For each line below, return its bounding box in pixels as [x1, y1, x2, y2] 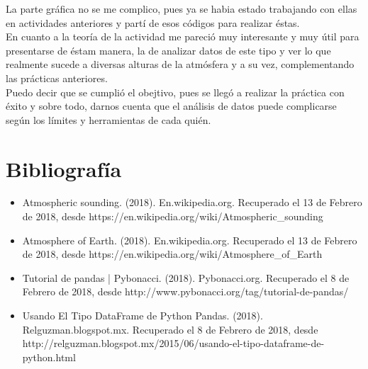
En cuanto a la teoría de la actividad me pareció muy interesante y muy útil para [6, 29, 359, 44]
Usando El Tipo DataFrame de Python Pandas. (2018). [22, 308, 263, 323]
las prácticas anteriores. [6, 70, 108, 85]
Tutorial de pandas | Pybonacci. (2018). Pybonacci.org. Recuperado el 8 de [22, 270, 350, 285]
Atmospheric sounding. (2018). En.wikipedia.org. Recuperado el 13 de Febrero [22, 195, 362, 210]
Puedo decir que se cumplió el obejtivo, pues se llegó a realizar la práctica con [6, 84, 345, 99]
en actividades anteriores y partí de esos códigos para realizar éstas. [6, 15, 300, 30]
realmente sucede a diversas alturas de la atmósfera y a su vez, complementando [6, 57, 355, 72]
